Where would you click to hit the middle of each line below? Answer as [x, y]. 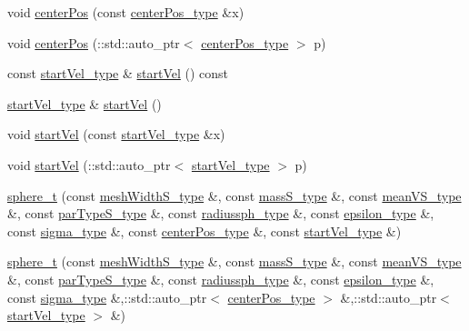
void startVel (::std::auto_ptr [89, 164]
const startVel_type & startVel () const [118, 73]
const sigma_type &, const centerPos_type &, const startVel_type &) [205, 231]
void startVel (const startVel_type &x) [116, 134]
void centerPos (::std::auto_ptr [94, 42]
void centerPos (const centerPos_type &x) [126, 12]
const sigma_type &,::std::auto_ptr [107, 297]
